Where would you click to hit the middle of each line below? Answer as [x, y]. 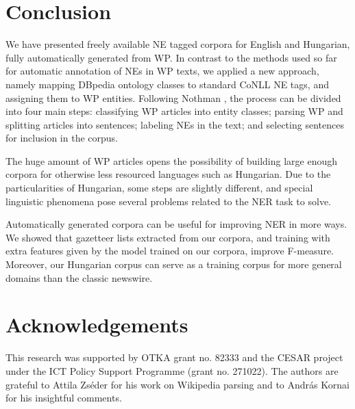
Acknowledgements [97, 325]
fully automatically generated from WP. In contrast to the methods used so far [171, 57]
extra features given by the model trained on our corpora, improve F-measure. [170, 251]
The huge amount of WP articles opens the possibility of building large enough [172, 160]
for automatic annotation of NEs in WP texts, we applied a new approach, [162, 71]
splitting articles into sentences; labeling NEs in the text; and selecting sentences [175, 124]
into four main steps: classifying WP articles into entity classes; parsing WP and [174, 111]
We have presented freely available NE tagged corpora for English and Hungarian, [178, 44]
